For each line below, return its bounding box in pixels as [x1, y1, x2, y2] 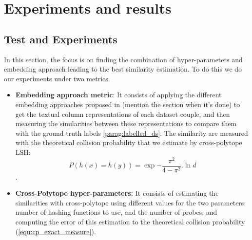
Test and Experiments [4, 31, 117, 46]
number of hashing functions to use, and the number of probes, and [15, 207, 217, 217]
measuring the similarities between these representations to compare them [15, 118, 237, 129]
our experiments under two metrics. [4, 73, 110, 83]
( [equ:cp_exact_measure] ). [15, 226, 96, 236]
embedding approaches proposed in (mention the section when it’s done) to [15, 99, 240, 109]
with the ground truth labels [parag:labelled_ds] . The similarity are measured [15, 128, 248, 138]
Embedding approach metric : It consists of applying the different [15, 90, 222, 100]
